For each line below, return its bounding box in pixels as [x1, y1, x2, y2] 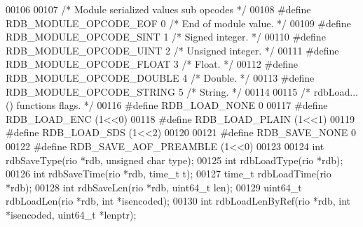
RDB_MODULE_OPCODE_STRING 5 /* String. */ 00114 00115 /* [6, 84, 310, 98]
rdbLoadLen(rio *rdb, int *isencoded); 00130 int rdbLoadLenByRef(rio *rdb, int [6, 193, 350, 208]
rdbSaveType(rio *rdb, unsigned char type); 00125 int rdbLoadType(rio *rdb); [6, 152, 343, 167]
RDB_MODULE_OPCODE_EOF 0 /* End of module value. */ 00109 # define [6, 15, 351, 30]
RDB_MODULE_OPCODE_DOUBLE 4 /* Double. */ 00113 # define [6, 70, 315, 85]
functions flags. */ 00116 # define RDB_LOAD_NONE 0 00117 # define [16, 98, 328, 112]
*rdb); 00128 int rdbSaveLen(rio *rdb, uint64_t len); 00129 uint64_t [6, 180, 302, 194]
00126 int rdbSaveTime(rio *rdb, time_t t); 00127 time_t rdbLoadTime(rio [6, 166, 331, 181]
